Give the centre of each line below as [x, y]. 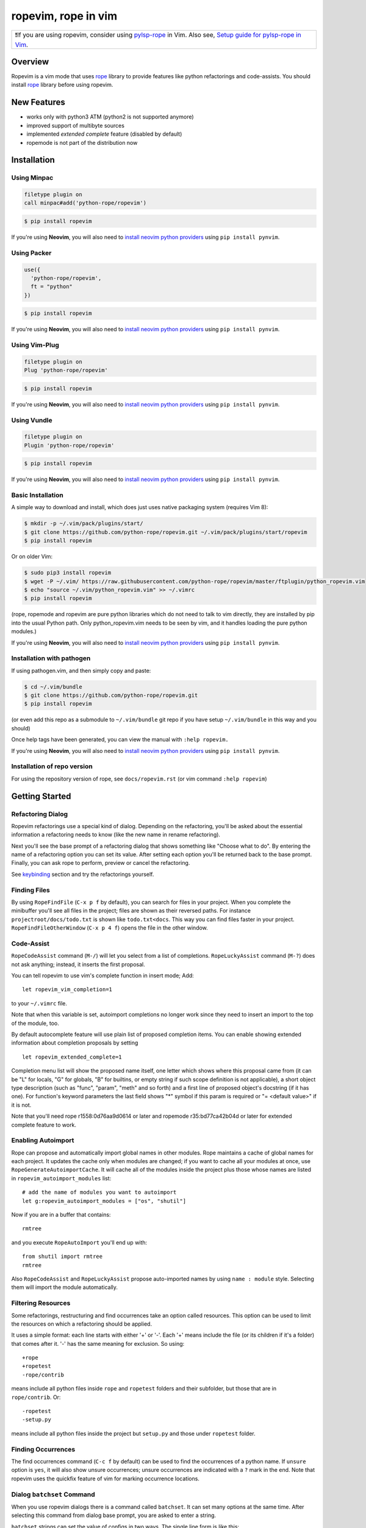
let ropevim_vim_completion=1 [67, 990]
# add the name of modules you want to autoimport [99, 1192]
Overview [30, 61]
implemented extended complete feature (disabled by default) [104, 134]
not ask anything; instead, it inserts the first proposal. [78, 964]
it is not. [21, 1105]
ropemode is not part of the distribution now [82, 142]
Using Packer [31, 252]
